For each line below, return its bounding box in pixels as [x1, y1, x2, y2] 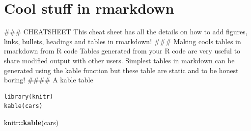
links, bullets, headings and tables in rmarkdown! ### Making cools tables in [4, 36, 241, 46]
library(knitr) [4, 93, 54, 100]
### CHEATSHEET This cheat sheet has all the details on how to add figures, [4, 26, 248, 37]
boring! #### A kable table [4, 75, 93, 85]
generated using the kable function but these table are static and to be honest [4, 65, 239, 75]
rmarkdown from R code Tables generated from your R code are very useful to [4, 46, 241, 56]
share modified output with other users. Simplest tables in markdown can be [4, 55, 235, 65]
